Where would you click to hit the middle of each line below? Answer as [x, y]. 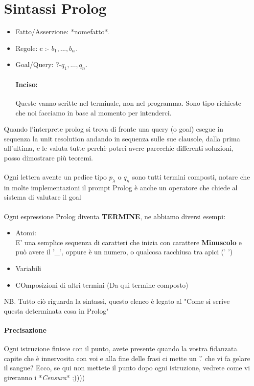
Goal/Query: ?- [38, 64]
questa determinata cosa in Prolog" [57, 310]
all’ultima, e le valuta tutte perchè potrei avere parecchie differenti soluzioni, [119, 148]
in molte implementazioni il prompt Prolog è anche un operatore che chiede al [121, 187]
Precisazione [25, 329]
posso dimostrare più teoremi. [48, 157]
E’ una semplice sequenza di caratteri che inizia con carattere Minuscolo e [128, 242]
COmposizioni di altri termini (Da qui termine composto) [102, 284]
